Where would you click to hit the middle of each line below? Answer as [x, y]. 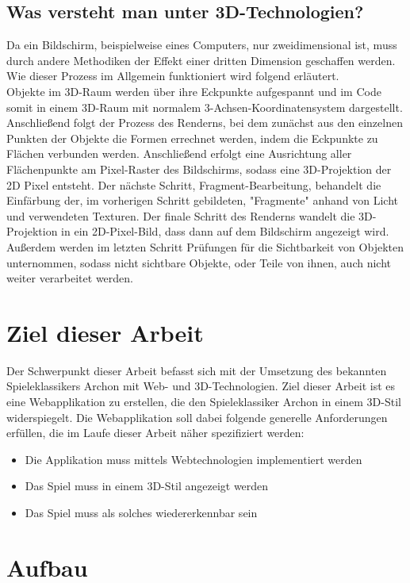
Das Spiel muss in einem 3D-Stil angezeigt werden [147, 486]
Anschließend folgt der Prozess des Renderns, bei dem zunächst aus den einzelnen [205, 123]
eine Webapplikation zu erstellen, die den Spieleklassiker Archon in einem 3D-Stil [204, 402]
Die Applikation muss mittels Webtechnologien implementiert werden [194, 459]
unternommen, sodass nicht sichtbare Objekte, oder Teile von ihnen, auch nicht [199, 262]
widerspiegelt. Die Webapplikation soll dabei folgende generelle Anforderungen [197, 417]
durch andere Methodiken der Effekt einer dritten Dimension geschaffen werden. [201, 60]
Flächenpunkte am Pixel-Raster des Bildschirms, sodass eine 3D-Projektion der [199, 169]
